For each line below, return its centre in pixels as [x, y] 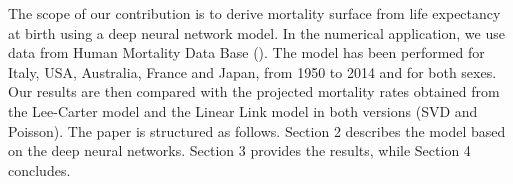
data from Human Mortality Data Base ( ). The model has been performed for [246, 52]
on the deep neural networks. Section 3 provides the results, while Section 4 [239, 150]
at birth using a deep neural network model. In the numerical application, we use [256, 32]
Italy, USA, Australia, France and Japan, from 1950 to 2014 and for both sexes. [252, 71]
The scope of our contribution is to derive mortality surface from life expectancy [254, 13]
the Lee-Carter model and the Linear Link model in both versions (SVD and [243, 110]
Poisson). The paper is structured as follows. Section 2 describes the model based [257, 130]
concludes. [39, 169]
